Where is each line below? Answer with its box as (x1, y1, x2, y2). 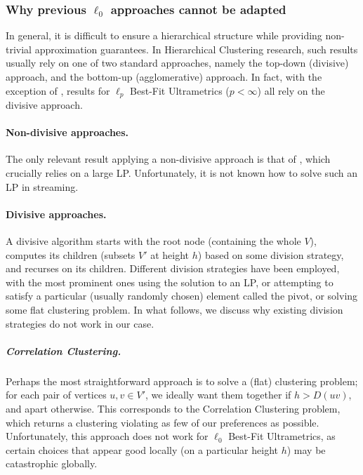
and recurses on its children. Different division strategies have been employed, (6, 261, 340, 276)
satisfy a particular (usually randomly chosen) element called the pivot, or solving (6, 288, 358, 303)
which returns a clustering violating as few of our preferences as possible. (6, 415, 319, 429)
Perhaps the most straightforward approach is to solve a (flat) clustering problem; (6, 373, 358, 388)
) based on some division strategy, (197, 247, 344, 262)
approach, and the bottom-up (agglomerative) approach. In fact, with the (6, 69, 322, 83)
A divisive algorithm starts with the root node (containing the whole (6, 234, 301, 248)
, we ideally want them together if (145, 387, 291, 402)
